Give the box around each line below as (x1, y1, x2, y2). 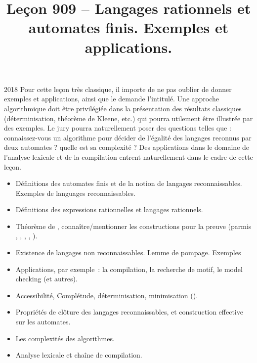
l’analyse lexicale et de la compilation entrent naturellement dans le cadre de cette (4, 151, 253, 162)
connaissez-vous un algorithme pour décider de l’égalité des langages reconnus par (4, 132, 252, 142)
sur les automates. (15, 317, 71, 327)
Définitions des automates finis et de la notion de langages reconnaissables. (15, 178, 242, 188)
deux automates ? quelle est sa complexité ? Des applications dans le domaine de (4, 142, 250, 152)
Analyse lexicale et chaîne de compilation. (15, 350, 142, 360)
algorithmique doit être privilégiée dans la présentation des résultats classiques (4, 103, 242, 113)
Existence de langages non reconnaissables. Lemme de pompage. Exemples (15, 247, 241, 258)
